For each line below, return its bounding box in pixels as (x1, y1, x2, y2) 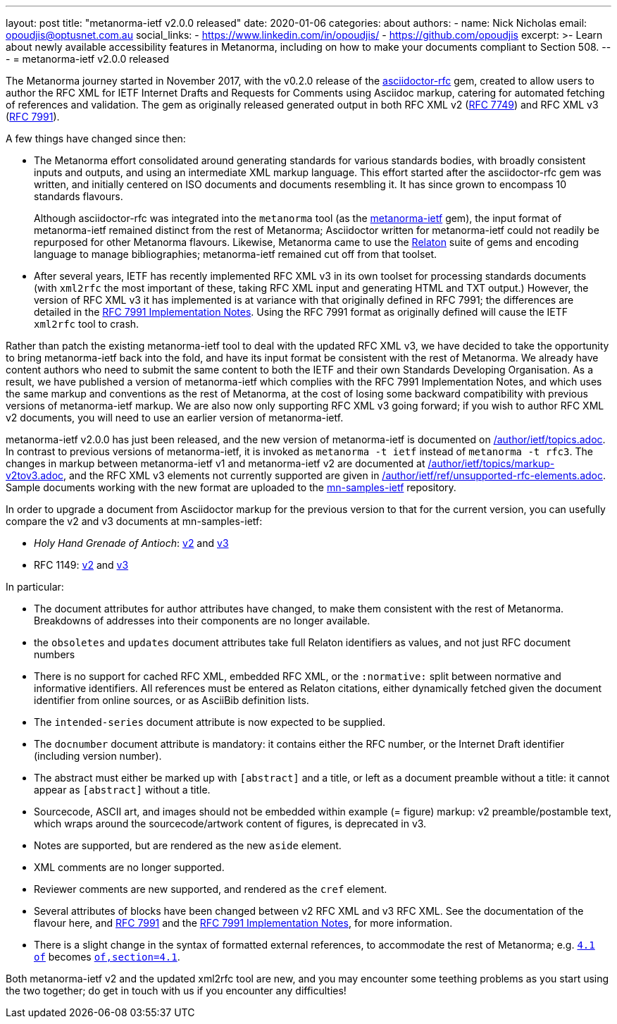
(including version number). (34, 750, 162, 762)
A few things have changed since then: (6, 132, 186, 144)
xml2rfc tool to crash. (34, 318, 139, 330)
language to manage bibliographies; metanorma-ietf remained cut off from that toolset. (34, 248, 437, 260)
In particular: (6, 581, 64, 593)
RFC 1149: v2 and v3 (34, 559, 129, 571)
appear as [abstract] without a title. (34, 784, 211, 796)
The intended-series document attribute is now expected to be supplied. (34, 716, 386, 728)
